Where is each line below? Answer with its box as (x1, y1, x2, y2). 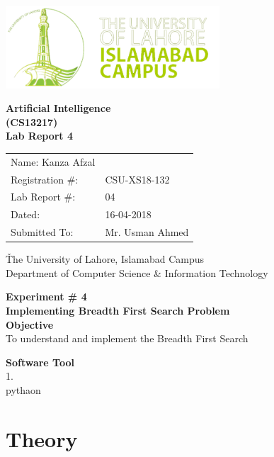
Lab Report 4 (6, 128, 74, 143)
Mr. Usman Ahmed (105, 225, 189, 239)
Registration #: (11, 171, 79, 186)
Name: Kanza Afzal (11, 154, 96, 169)
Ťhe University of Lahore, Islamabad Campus (6, 252, 205, 266)
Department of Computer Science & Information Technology (6, 265, 268, 280)
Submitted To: (11, 225, 74, 239)
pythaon (6, 382, 41, 397)
